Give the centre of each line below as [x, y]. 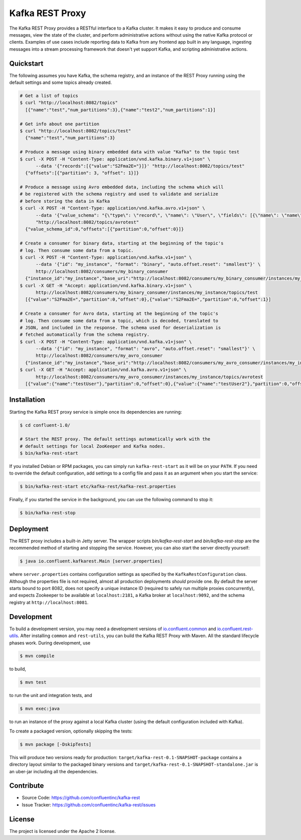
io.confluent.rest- [235, 629]
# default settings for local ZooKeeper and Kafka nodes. [93, 446]
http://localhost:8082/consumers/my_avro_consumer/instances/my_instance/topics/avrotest [149, 377]
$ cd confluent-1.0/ [45, 425]
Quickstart [26, 64]
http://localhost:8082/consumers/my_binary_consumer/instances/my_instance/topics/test [147, 292]
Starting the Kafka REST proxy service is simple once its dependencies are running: [96, 412]
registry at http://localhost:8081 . [49, 602]
